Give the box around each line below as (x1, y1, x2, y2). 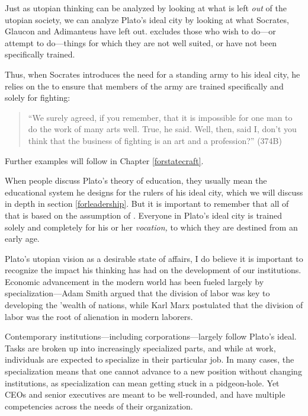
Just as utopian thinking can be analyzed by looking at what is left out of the (5, 2, 287, 14)
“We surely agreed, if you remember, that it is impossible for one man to (28, 111, 293, 123)
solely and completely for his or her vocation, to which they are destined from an (5, 220, 298, 233)
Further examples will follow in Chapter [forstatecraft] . (5, 154, 204, 167)
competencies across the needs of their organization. (5, 399, 193, 412)
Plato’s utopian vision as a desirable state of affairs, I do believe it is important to (5, 252, 303, 264)
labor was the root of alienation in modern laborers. (5, 310, 193, 322)
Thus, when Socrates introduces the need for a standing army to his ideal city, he (5, 68, 300, 80)
